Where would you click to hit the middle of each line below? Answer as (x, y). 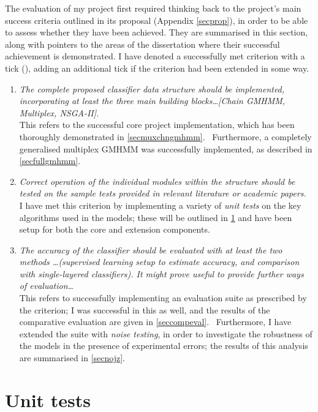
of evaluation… (47, 286)
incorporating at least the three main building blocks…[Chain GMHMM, (152, 101)
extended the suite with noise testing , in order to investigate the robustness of (166, 333)
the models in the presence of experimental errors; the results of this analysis (164, 346)
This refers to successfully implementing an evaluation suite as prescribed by (163, 298)
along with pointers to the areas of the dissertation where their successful (142, 44)
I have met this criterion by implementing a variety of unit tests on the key (160, 205)
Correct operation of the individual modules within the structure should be (157, 181)
